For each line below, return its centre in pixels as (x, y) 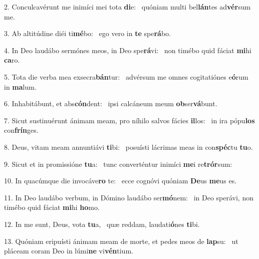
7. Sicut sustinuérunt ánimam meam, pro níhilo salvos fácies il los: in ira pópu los (129, 120)
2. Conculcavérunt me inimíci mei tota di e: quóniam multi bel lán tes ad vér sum (127, 7)
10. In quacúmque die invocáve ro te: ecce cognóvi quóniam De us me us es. (120, 181)
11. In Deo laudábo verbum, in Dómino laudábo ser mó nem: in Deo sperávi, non (129, 197)
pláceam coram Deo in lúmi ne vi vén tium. (69, 251)
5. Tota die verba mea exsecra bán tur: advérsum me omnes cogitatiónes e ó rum (126, 76)
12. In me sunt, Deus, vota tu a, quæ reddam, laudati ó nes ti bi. (102, 224)
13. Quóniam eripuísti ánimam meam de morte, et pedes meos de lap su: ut (121, 241)
